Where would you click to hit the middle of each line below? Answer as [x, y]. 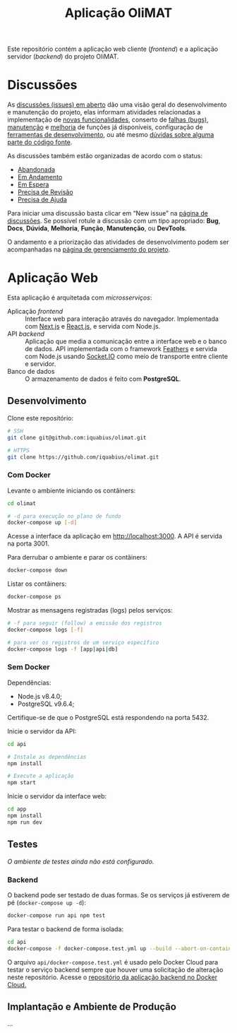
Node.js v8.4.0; [39, 696]
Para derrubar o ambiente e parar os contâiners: [78, 557]
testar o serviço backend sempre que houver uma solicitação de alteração [115, 969]
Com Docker [29, 475]
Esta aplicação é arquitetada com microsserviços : [80, 297]
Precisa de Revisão [45, 192]
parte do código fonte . [40, 142]
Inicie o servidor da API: [42, 731]
